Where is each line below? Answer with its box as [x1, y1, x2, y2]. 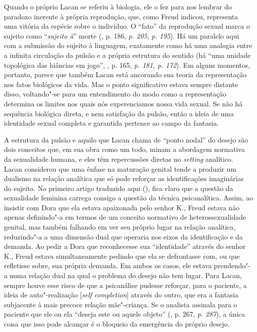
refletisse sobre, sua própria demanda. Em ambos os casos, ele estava [4, 260, 212, 271]
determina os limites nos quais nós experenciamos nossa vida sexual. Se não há [4, 98, 243, 108]
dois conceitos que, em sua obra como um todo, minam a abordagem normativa [4, 144, 245, 154]
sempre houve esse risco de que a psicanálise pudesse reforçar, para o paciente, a [4, 280, 247, 290]
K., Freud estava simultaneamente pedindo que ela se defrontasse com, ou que [4, 250, 240, 261]
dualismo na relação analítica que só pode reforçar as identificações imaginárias [4, 173, 244, 184]
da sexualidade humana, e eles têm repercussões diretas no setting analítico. [4, 153, 233, 164]
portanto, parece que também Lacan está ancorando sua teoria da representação [4, 69, 247, 80]
